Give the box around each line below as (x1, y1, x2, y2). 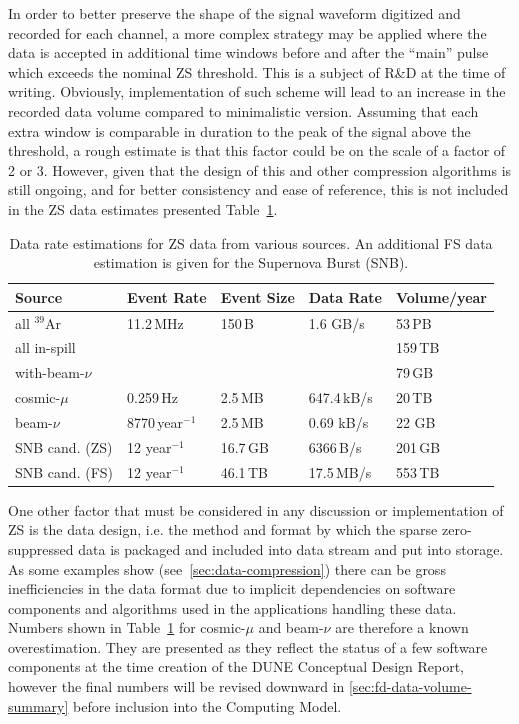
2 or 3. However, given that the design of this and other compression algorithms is (8, 159, 512, 180)
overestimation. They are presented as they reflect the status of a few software (8, 636, 488, 657)
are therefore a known (335, 617, 469, 638)
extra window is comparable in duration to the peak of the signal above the (8, 120, 471, 141)
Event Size (220, 286, 295, 307)
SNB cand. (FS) (15, 461, 114, 482)
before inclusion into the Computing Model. (73, 695, 342, 716)
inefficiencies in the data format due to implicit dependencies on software (8, 578, 456, 599)
